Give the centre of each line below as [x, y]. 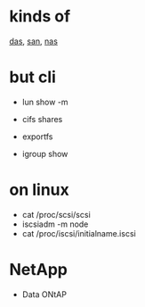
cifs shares [42, 119]
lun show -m [45, 102]
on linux [39, 190]
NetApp [39, 270]
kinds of [40, 17]
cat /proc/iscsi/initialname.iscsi [79, 233]
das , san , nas [33, 41]
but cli [32, 77]
